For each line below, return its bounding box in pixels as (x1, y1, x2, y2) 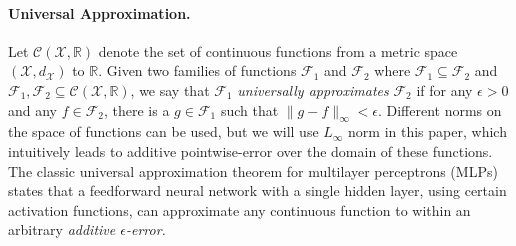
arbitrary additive (8, 219, 116, 240)
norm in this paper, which (348, 121, 507, 142)
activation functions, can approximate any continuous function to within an (8, 199, 471, 220)
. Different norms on (377, 99, 502, 120)
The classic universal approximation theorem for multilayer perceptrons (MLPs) (8, 160, 498, 181)
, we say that (130, 79, 210, 100)
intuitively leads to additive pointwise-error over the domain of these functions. (8, 140, 493, 161)
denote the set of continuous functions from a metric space (98, 40, 458, 61)
